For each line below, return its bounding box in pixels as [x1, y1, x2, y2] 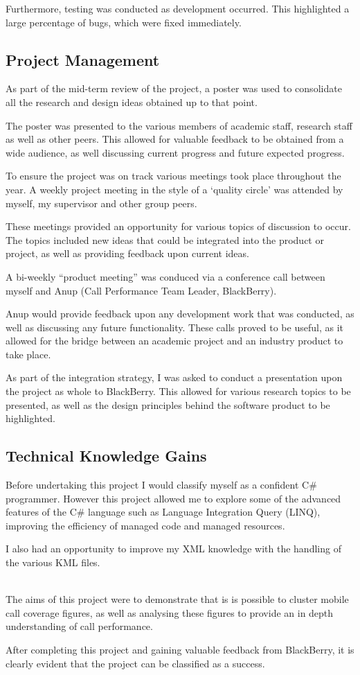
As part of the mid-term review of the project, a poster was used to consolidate [6, 81, 342, 96]
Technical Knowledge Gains [6, 445, 207, 466]
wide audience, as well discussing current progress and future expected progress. [6, 145, 345, 159]
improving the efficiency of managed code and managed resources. [6, 518, 285, 532]
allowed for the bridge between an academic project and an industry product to [6, 333, 343, 348]
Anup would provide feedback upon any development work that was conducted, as [6, 306, 354, 321]
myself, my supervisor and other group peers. [6, 195, 197, 210]
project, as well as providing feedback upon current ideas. [6, 246, 249, 261]
